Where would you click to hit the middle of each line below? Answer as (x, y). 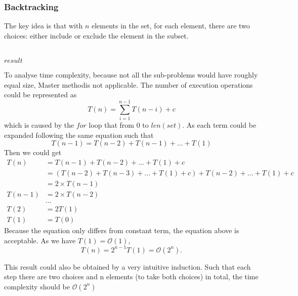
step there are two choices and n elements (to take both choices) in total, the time (131, 276)
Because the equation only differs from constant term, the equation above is (122, 230)
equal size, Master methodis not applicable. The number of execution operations (129, 84)
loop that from (112, 124)
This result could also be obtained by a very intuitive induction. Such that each (127, 266)
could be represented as (40, 95)
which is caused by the (39, 124)
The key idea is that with (44, 26)
